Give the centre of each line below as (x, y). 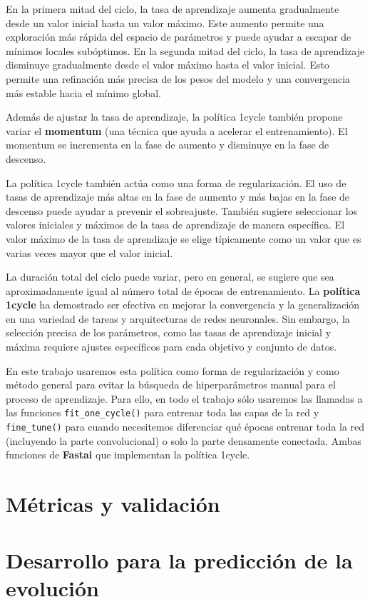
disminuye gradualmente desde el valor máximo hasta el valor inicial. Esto (168, 65)
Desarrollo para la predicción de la (179, 560)
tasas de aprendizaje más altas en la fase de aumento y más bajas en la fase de (178, 197)
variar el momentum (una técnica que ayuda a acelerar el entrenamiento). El (177, 130)
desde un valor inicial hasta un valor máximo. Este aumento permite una (165, 22)
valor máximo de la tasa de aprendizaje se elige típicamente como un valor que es (184, 238)
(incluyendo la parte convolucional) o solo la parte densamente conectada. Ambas (184, 440)
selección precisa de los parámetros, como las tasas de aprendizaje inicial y (169, 332)
